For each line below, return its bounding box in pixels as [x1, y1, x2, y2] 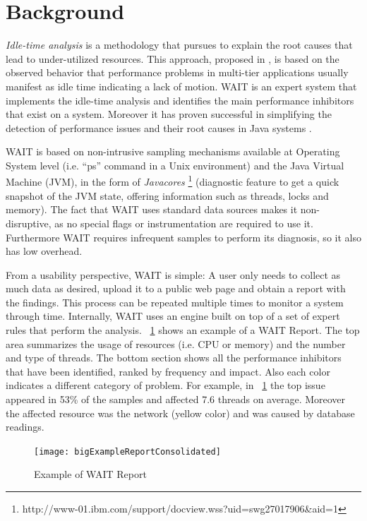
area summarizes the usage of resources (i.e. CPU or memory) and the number [6, 336, 346, 351]
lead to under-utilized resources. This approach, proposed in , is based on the [6, 51, 339, 66]
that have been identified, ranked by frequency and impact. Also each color [6, 364, 330, 378]
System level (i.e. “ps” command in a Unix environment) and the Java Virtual [6, 157, 344, 172]
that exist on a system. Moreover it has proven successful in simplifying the [6, 107, 332, 121]
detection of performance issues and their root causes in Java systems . [6, 120, 312, 135]
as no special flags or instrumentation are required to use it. [54, 215, 313, 230]
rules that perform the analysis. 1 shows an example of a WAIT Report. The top [6, 323, 360, 337]
